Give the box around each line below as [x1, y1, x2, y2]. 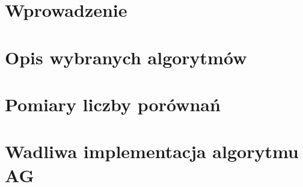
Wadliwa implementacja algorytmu [5, 139, 299, 164]
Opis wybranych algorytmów [5, 44, 247, 69]
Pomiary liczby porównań [5, 91, 221, 116]
